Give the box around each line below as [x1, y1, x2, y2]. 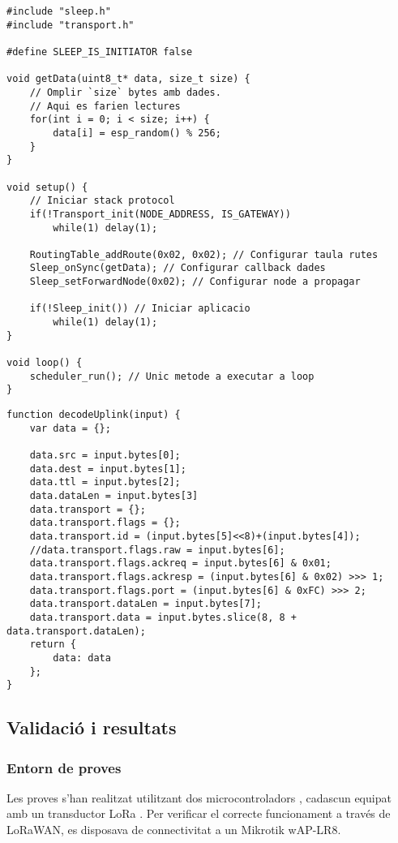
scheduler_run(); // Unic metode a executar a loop [29, 370, 315, 382]
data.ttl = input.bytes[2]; [29, 476, 181, 488]
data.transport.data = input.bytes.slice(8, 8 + [29, 611, 297, 623]
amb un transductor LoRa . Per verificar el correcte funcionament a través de [6, 805, 391, 822]
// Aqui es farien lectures [29, 100, 181, 112]
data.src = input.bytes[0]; [29, 449, 181, 461]
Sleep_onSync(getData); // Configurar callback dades [29, 262, 326, 274]
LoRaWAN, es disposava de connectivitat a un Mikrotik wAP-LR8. [6, 821, 341, 837]
